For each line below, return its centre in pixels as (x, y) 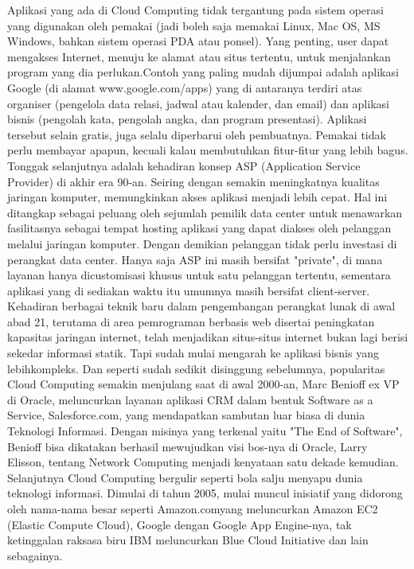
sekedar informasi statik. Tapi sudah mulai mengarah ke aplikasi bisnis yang (193, 353)
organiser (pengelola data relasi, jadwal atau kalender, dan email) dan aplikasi (198, 103)
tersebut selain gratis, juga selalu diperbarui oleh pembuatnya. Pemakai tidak (197, 134)
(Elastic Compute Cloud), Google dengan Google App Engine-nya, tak (180, 524)
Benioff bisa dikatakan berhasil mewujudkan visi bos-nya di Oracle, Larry (187, 446)
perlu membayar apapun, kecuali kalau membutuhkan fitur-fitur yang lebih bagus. (208, 150)
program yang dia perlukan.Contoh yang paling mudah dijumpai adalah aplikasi (203, 72)
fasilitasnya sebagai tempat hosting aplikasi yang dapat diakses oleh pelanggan (199, 228)
